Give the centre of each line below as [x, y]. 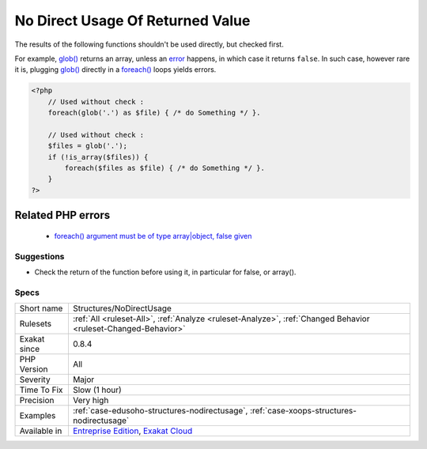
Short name [41, 308]
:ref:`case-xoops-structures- [303, 411]
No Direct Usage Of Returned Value [132, 21]
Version [34, 369]
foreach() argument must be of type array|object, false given [153, 236]
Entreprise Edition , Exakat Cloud [132, 431]
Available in [41, 431]
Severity [35, 379]
